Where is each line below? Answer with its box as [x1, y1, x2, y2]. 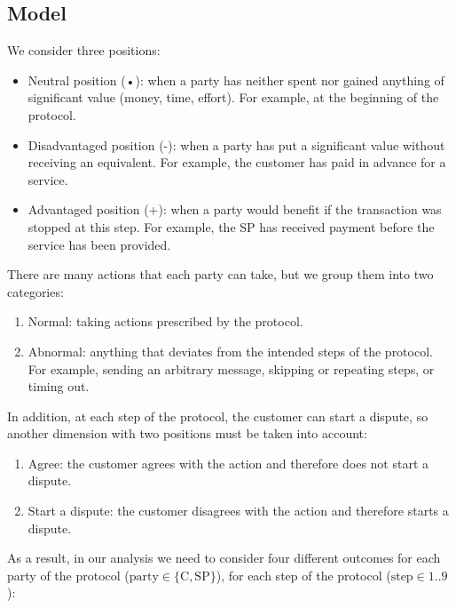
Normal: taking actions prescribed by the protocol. [28, 312, 303, 331]
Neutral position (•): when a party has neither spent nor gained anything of [28, 70, 444, 89]
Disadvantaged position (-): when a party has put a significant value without [28, 135, 445, 154]
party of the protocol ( [7, 565, 130, 584]
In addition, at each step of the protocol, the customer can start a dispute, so [7, 406, 428, 425]
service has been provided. [28, 235, 171, 253]
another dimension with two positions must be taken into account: [7, 424, 367, 443]
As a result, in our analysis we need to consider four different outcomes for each [7, 548, 441, 567]
